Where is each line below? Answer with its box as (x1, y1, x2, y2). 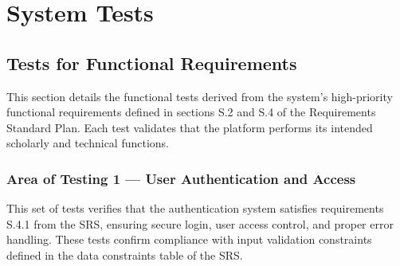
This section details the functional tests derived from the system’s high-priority (6, 88, 393, 104)
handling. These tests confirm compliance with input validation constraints (6, 231, 372, 248)
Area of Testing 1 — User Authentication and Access (6, 168, 356, 188)
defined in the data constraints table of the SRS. (6, 246, 243, 263)
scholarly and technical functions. (6, 135, 169, 151)
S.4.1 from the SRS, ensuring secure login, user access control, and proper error (6, 215, 394, 232)
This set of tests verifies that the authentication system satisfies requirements (6, 200, 384, 217)
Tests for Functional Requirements (6, 50, 297, 75)
